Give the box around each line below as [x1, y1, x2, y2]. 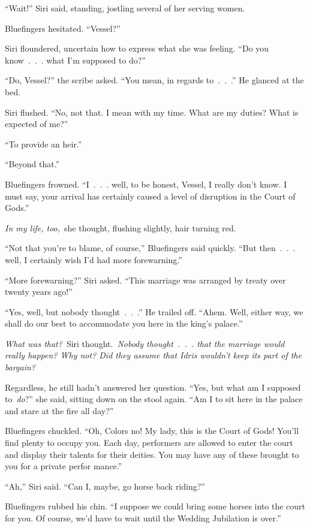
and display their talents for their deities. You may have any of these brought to [5, 448, 299, 460]
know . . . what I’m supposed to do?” [5, 53, 146, 66]
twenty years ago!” [5, 285, 73, 298]
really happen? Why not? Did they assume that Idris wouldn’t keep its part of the [5, 349, 302, 361]
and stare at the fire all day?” [5, 404, 114, 417]
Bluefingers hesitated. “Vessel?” [5, 22, 121, 34]
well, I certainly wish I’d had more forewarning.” [5, 253, 182, 265]
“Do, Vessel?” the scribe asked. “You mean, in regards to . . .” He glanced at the [5, 74, 304, 86]
